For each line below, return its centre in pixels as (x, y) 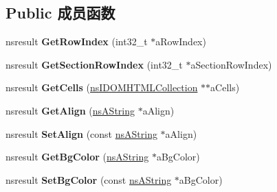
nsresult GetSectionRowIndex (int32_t (94, 64)
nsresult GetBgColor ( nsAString (77, 157)
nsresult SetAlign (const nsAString (81, 133)
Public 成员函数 (60, 13)
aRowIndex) (181, 41)
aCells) (225, 87)
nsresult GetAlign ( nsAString (70, 110)
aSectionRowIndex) (231, 64)
